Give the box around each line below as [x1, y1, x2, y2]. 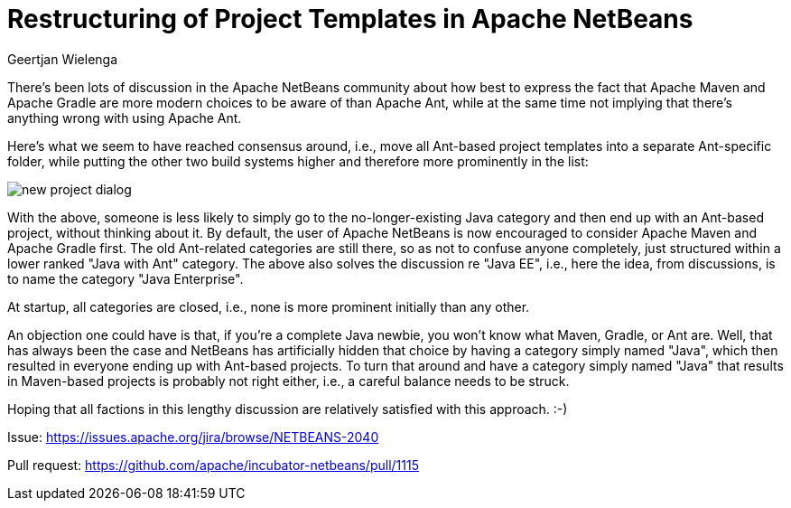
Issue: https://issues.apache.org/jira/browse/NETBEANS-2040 [7, 428, 379, 445]
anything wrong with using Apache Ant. [7, 109, 242, 126]
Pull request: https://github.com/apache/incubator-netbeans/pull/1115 [7, 456, 419, 473]
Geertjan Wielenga [7, 51, 118, 67]
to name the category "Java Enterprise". [7, 270, 244, 287]
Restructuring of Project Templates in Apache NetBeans [7, 4, 693, 34]
